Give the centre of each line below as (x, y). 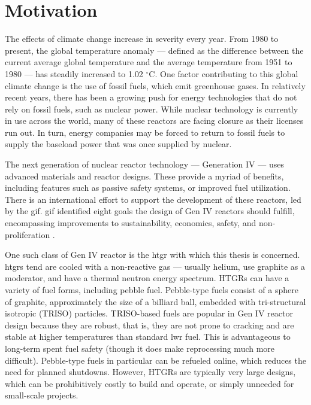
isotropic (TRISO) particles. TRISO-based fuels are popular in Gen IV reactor (149, 313)
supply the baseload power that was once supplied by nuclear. (118, 144)
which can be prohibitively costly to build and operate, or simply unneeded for (150, 383)
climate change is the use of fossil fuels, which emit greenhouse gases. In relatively (155, 85)
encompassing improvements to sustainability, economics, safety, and (131, 223)
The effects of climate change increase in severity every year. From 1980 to (142, 39)
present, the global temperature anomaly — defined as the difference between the (154, 50)
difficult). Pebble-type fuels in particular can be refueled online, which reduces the (155, 360)
